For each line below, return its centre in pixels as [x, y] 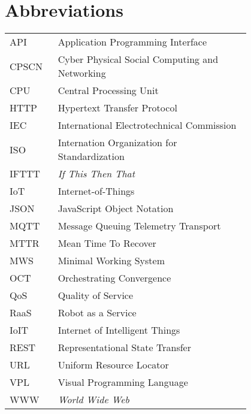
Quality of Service [96, 295]
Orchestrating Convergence [114, 278]
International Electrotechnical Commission [147, 125]
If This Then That [96, 174]
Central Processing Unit [108, 90]
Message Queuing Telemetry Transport [139, 226]
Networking [82, 73]
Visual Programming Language [123, 382]
